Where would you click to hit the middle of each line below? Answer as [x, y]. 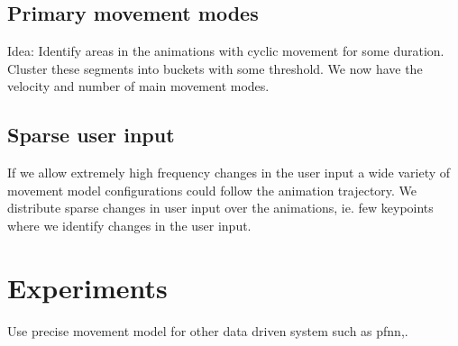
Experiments [87, 287]
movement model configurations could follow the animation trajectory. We [212, 190]
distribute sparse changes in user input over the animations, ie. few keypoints [220, 208]
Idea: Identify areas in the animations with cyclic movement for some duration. [226, 51]
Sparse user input [91, 135]
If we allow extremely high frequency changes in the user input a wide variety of [229, 173]
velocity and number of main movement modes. [138, 86]
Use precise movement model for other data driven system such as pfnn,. [208, 330]
